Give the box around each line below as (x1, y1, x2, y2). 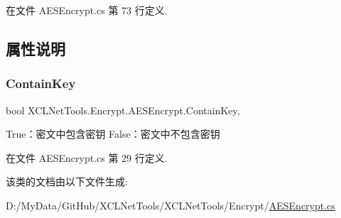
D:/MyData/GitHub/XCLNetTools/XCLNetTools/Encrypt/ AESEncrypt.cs (6, 197, 335, 212)
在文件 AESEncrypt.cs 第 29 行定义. (6, 150, 168, 165)
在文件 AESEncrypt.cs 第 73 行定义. (6, 3, 168, 17)
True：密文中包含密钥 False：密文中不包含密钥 (6, 126, 220, 141)
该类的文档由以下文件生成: (6, 174, 128, 189)
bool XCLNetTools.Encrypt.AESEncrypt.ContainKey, (6, 102, 240, 117)
